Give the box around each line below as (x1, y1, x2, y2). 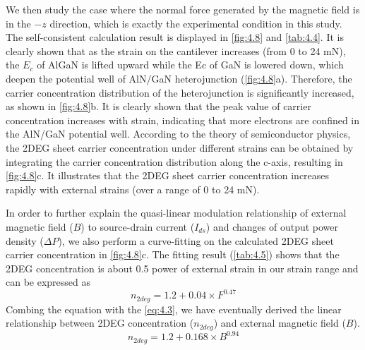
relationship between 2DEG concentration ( (6, 315, 194, 330)
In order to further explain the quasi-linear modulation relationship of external (6, 205, 347, 220)
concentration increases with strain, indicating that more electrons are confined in (6, 112, 360, 127)
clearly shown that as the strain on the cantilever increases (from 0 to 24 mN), (6, 43, 346, 58)
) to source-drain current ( (80, 219, 195, 234)
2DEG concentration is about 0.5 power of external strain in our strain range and (6, 260, 359, 275)
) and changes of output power (205, 219, 339, 234)
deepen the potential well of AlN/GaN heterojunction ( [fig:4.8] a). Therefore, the (6, 71, 352, 85)
